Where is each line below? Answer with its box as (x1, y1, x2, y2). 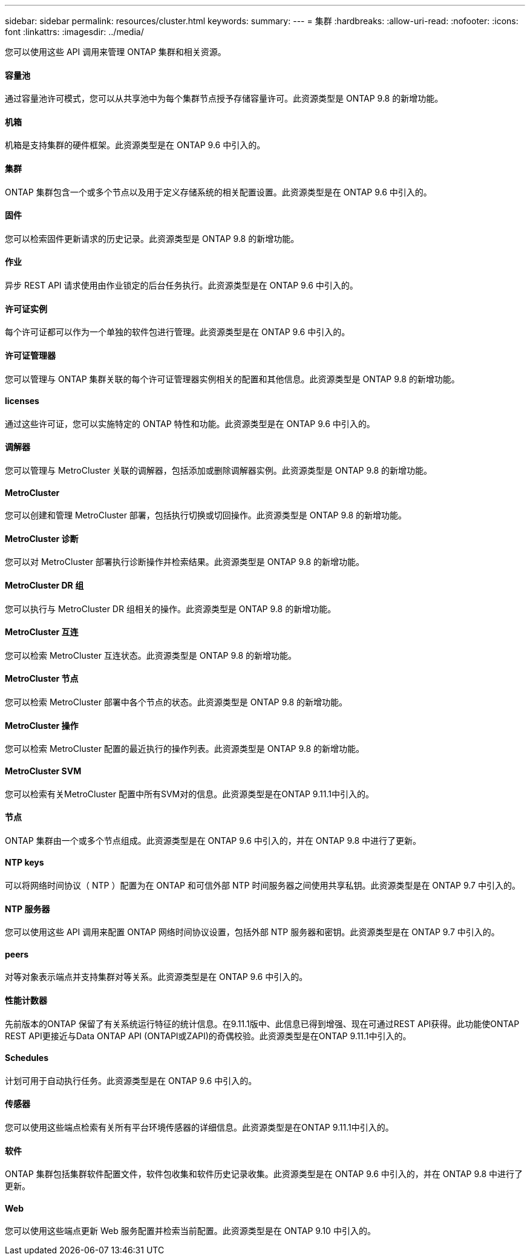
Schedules (5, 1053, 48, 1063)
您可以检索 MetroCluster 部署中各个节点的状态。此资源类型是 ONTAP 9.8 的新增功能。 (5, 697, 348, 708)
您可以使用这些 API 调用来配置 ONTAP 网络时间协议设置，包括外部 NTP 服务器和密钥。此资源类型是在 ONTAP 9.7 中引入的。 (5, 927, 500, 938)
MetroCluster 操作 (5, 720, 79, 731)
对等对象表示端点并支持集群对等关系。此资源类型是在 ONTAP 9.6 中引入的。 (5, 971, 308, 982)
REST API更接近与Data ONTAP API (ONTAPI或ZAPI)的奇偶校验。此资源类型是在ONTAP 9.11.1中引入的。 (5, 1030, 411, 1041)
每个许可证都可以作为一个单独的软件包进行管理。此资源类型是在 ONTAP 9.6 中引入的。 (5, 327, 350, 338)
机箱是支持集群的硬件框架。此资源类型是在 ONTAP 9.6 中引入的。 (5, 140, 266, 151)
